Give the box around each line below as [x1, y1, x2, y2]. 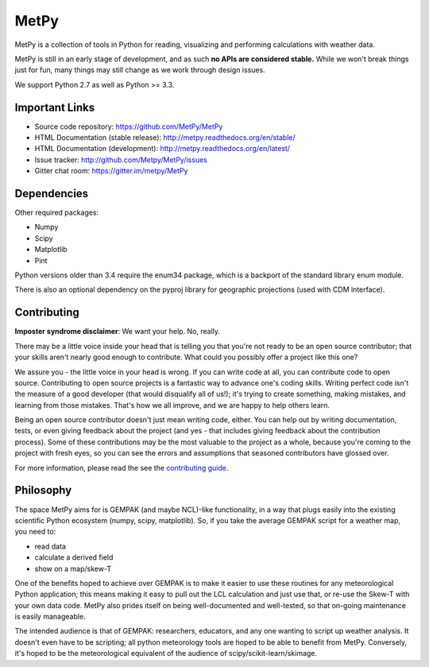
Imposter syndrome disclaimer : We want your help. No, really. [14, 327, 221, 336]
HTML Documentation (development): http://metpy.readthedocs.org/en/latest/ [34, 144, 290, 153]
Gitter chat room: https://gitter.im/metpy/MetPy [34, 166, 188, 176]
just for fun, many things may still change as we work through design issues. [14, 65, 265, 75]
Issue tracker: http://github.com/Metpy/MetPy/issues [34, 155, 208, 165]
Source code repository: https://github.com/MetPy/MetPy [34, 122, 223, 131]
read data [34, 541, 67, 551]
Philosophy [14, 483, 72, 497]
